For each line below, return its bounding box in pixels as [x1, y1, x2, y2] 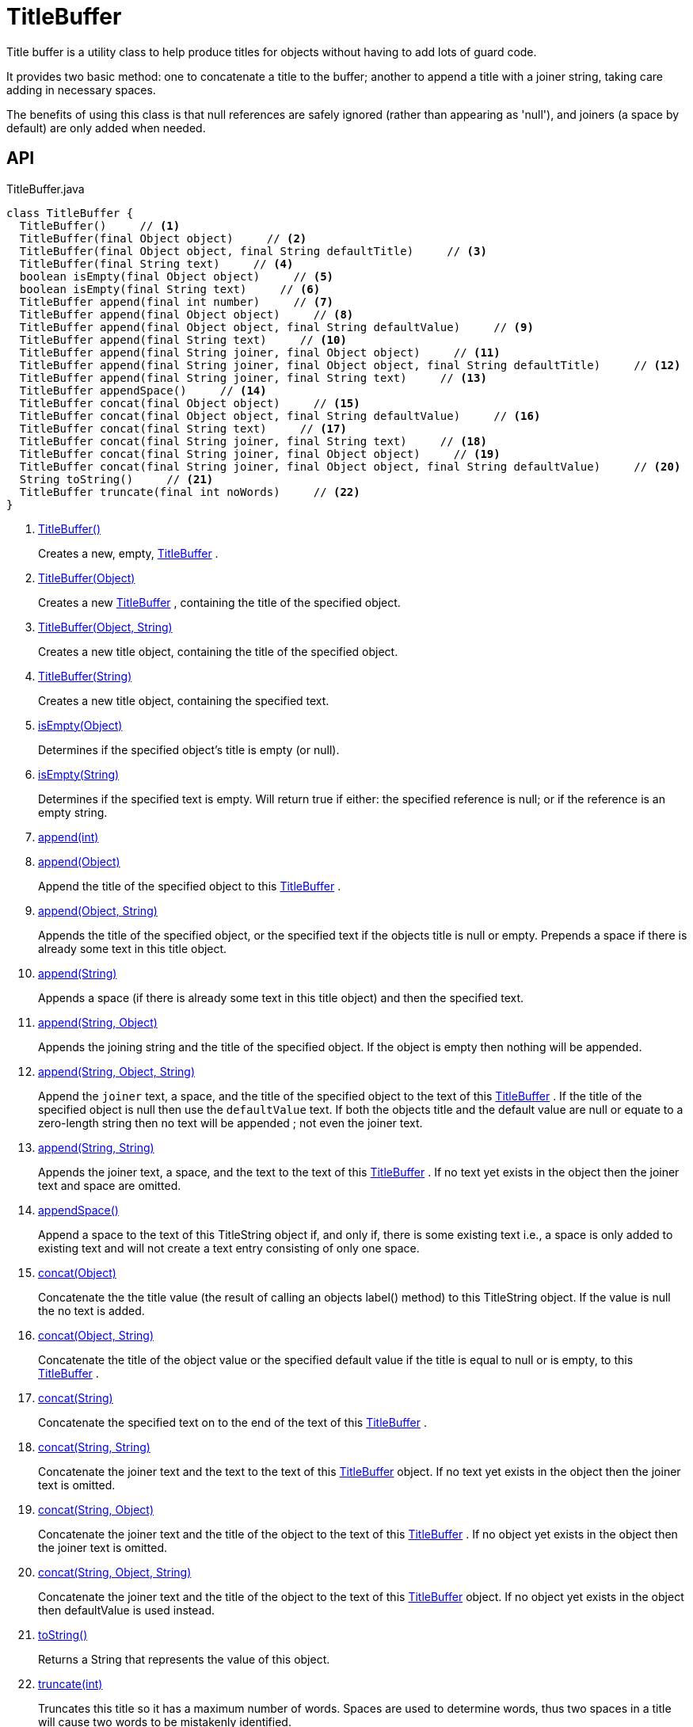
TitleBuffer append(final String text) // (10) [19, 333, 347, 346]
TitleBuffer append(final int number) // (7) [19, 295, 334, 308]
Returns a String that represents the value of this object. [38, 1652, 330, 1666]
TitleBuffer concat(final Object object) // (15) [19, 396, 360, 410]
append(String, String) [38, 1140, 154, 1154]
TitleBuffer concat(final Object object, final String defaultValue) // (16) [19, 409, 541, 422]
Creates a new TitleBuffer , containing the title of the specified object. [38, 595, 401, 609]
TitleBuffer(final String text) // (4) [19, 257, 294, 270]
